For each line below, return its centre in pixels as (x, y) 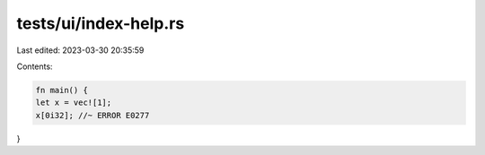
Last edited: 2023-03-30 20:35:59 (80, 50)
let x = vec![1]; (74, 103)
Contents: (35, 66)
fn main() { (62, 90)
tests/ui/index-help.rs (101, 23)
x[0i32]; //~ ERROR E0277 (93, 115)
